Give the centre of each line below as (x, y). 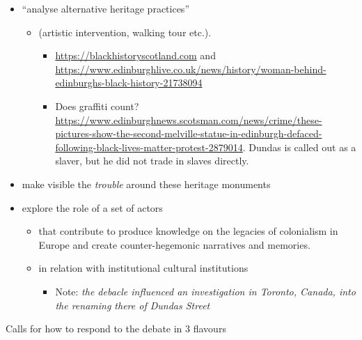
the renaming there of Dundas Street (133, 305)
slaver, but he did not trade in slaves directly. (152, 161)
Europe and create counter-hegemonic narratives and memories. (174, 244)
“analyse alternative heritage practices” (105, 8)
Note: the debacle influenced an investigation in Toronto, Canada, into (205, 291)
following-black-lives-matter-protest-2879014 (149, 147)
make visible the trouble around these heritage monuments (146, 184)
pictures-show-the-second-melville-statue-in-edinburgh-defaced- (189, 133)
